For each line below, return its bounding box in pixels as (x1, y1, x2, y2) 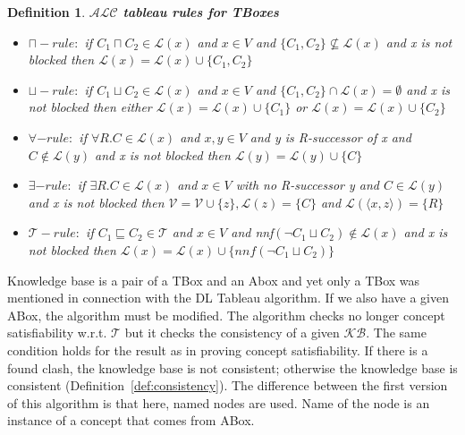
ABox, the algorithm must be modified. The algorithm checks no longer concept (7, 305, 445, 324)
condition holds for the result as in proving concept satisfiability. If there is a (7, 340, 428, 359)
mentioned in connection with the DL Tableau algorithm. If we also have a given (7, 288, 449, 307)
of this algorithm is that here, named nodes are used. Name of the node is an (7, 393, 430, 412)
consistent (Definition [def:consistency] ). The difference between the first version (7, 376, 448, 395)
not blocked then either (28, 98, 152, 116)
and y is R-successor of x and (249, 127, 411, 146)
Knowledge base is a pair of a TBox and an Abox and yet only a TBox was (7, 270, 420, 289)
